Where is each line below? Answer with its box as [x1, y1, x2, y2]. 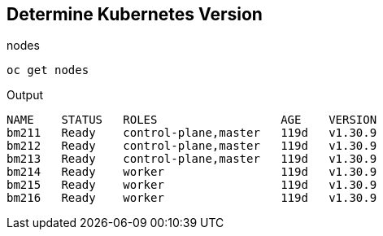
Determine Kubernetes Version [7, 4, 263, 24]
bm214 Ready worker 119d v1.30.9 [7, 165, 377, 179]
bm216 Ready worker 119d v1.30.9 [7, 191, 377, 205]
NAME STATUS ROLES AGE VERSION [7, 113, 377, 127]
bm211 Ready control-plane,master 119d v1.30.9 [7, 126, 377, 140]
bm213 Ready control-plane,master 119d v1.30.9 [7, 152, 377, 166]
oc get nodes [7, 63, 89, 77]
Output [7, 88, 43, 103]
